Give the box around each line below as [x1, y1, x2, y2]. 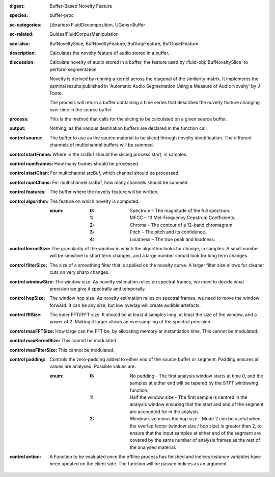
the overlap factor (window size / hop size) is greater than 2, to [130, 423, 262, 429]
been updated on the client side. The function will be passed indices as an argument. [49, 461, 228, 467]
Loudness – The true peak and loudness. [130, 236, 215, 242]
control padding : [9, 356, 46, 363]
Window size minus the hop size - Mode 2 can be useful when [130, 416, 261, 422]
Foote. [49, 90, 63, 96]
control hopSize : [9, 295, 45, 301]
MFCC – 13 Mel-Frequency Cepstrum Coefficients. [130, 214, 236, 221]
